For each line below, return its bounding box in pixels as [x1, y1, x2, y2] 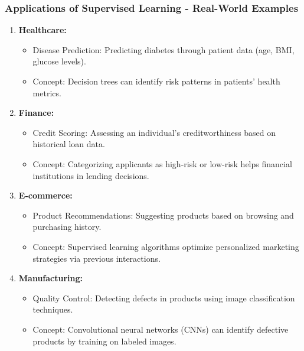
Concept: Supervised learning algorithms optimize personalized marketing [32, 240, 299, 252]
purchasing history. [32, 220, 102, 233]
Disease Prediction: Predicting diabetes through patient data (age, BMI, [32, 43, 295, 56]
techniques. [32, 303, 73, 316]
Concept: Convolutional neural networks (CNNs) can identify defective [32, 323, 289, 335]
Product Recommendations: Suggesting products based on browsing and [32, 209, 294, 221]
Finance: [18, 106, 54, 119]
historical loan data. [32, 138, 105, 150]
